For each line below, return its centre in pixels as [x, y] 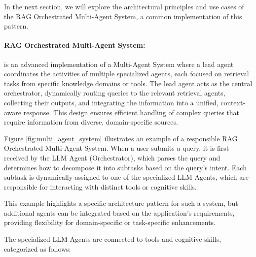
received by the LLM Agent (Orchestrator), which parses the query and [112, 157]
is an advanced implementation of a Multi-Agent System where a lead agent [119, 64]
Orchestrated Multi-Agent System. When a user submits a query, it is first [117, 148]
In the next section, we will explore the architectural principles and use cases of [124, 6]
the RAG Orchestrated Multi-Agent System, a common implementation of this [123, 16]
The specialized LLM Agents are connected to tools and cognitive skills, [113, 239]
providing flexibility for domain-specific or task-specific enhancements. [110, 222]
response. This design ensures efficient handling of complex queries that [131, 112]
